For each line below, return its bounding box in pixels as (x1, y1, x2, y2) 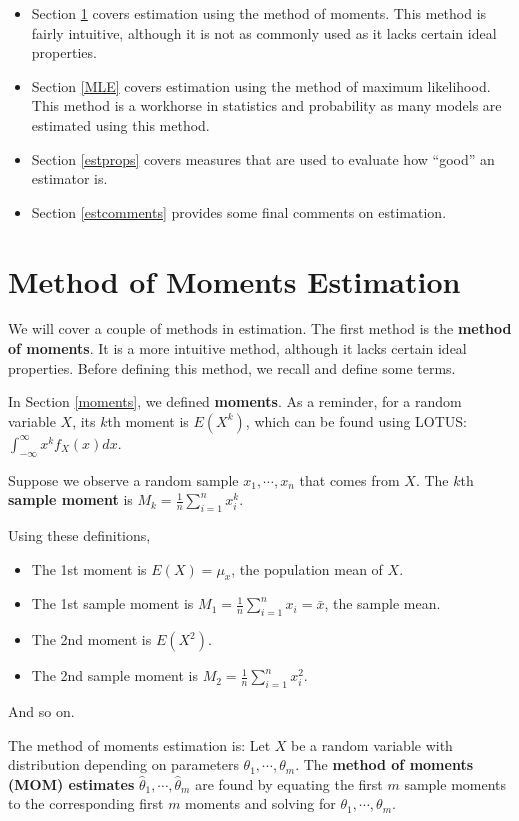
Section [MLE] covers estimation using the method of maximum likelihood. (31, 75, 491, 96)
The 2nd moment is (31, 629, 152, 650)
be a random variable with (291, 734, 453, 755)
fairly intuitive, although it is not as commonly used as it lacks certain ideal (31, 22, 497, 43)
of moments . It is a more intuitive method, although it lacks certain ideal (8, 338, 467, 359)
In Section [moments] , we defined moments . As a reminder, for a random (8, 391, 462, 412)
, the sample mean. (324, 593, 441, 614)
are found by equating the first (195, 773, 383, 794)
